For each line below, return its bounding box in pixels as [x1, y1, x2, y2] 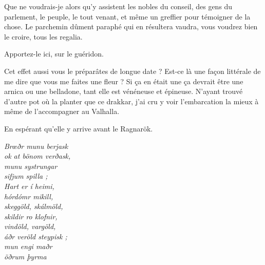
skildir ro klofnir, [4, 211, 58, 221]
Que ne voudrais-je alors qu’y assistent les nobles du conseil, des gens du [4, 1, 233, 11]
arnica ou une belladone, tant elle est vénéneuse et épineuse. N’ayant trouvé [4, 86, 243, 97]
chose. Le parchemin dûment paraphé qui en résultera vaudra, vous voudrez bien [4, 21, 258, 32]
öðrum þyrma [4, 251, 47, 262]
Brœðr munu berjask [4, 140, 68, 151]
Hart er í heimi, [4, 180, 54, 191]
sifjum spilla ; [4, 171, 48, 181]
